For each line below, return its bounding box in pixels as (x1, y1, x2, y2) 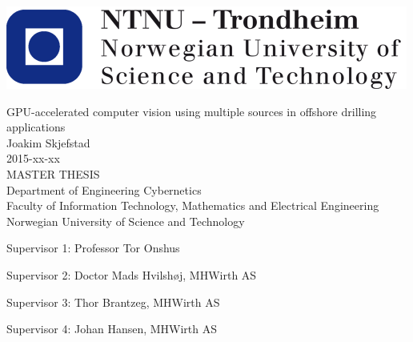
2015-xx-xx (6, 150, 60, 167)
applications (6, 119, 66, 135)
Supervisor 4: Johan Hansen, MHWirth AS (6, 320, 218, 337)
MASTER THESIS (6, 165, 100, 182)
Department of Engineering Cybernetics (6, 181, 202, 198)
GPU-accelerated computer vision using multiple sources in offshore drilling (6, 103, 377, 119)
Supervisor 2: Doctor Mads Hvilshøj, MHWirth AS (6, 266, 257, 283)
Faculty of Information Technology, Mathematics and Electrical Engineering (6, 197, 379, 214)
